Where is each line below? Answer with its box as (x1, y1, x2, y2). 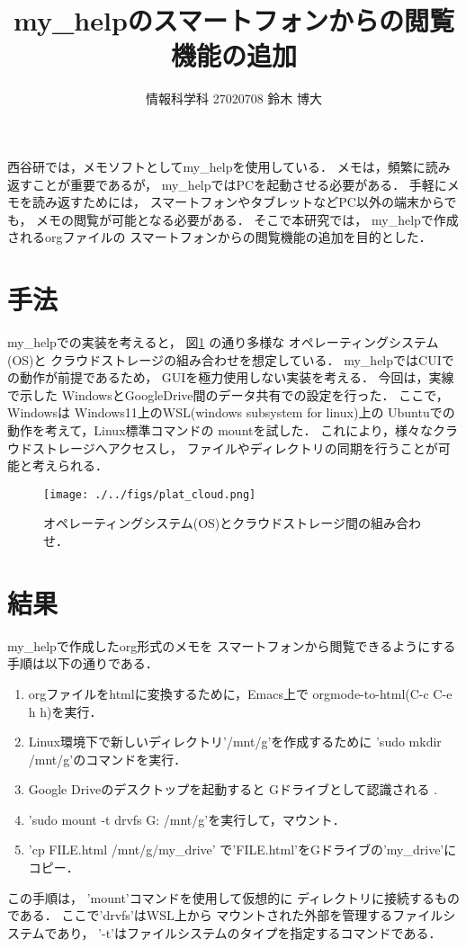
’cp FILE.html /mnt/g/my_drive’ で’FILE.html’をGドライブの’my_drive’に (28, 840, 457, 859)
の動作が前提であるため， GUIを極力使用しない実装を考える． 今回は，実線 (7, 368, 454, 387)
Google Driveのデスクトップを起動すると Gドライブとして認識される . (28, 780, 438, 799)
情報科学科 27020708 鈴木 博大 (146, 89, 322, 108)
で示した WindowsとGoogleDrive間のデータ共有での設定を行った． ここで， (7, 385, 449, 404)
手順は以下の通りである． (7, 654, 158, 673)
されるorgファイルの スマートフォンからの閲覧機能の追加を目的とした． (7, 228, 432, 246)
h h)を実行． (28, 702, 103, 720)
